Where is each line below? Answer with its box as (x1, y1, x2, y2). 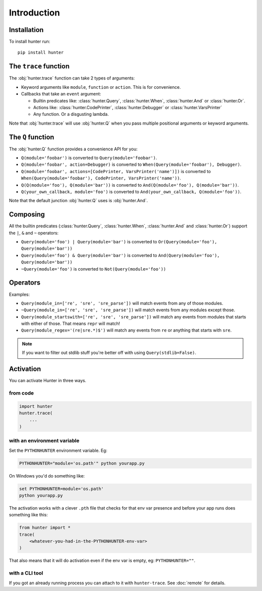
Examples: (9, 291, 30, 297)
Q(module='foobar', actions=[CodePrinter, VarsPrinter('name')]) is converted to (21, 168, 211, 174)
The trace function (9, 62, 70, 70)
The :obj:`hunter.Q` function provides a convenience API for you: (9, 146, 138, 152)
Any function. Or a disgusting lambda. (33, 112, 109, 117)
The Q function (9, 133, 54, 141)
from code (9, 389, 34, 396)
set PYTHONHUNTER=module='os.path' (19, 486, 104, 492)
